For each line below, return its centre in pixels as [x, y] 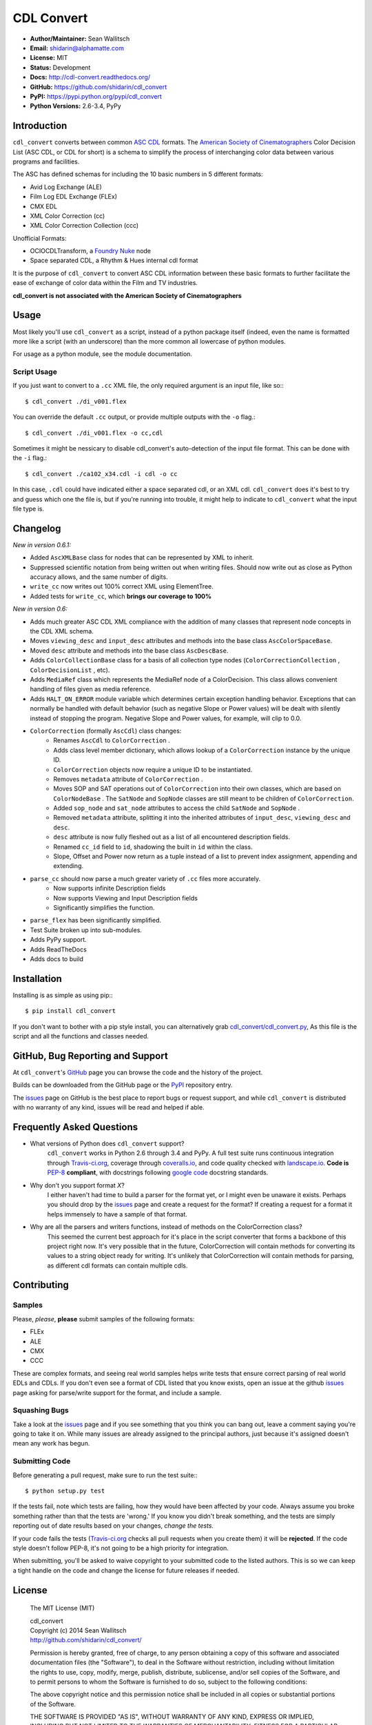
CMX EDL [44, 206]
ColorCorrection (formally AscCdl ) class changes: [106, 731]
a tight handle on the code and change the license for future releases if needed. [126, 1570]
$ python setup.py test [65, 1491]
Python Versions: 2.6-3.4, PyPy [76, 106]
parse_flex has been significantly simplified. [96, 920]
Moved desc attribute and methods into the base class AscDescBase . [129, 650]
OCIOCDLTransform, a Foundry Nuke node [91, 251]
